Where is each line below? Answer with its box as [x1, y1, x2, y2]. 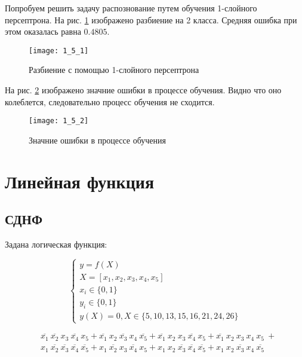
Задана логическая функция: [5, 238, 107, 251]
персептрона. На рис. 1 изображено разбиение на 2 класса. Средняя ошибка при [5, 13, 297, 26]
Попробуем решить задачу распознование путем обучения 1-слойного [5, 2, 257, 14]
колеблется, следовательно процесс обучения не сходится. [5, 95, 215, 108]
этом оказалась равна [5, 25, 81, 38]
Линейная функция [5, 169, 155, 193]
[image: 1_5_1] [29, 46, 89, 55]
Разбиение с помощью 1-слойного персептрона [29, 63, 199, 76]
